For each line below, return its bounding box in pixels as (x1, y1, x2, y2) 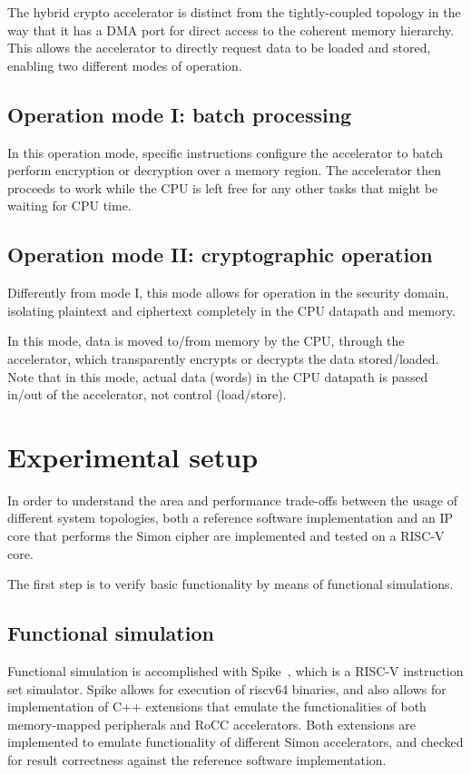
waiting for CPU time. (7, 196, 132, 215)
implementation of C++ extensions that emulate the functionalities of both (7, 697, 427, 716)
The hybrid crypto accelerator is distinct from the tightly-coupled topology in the (7, 3, 461, 21)
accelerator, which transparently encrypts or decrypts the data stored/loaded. (7, 348, 439, 368)
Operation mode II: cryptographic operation (7, 240, 433, 269)
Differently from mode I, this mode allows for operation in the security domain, (7, 283, 449, 302)
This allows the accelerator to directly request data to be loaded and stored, (7, 38, 431, 57)
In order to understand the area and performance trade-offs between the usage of (7, 490, 457, 509)
